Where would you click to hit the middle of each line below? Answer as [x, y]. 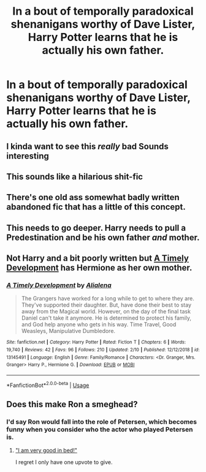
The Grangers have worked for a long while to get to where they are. [108, 299]
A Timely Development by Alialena [59, 285]
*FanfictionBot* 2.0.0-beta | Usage [48, 385]
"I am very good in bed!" [46, 451]
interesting [28, 156]
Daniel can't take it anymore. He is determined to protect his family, [106, 318]
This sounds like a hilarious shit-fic [74, 177]
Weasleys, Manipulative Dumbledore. [68, 331]
